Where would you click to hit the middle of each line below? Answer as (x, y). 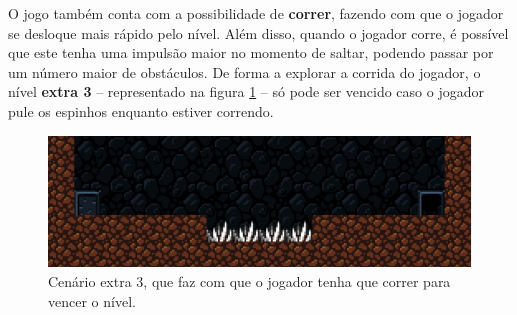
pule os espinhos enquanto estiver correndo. (141, 110)
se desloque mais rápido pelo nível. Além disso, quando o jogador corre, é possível (258, 32)
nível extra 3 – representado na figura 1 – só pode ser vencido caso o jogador (246, 91)
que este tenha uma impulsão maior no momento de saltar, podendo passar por (251, 52)
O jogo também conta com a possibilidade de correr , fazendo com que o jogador (256, 13)
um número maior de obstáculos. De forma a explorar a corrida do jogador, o (244, 71)
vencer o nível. (92, 300)
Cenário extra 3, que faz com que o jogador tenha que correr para (249, 281)
